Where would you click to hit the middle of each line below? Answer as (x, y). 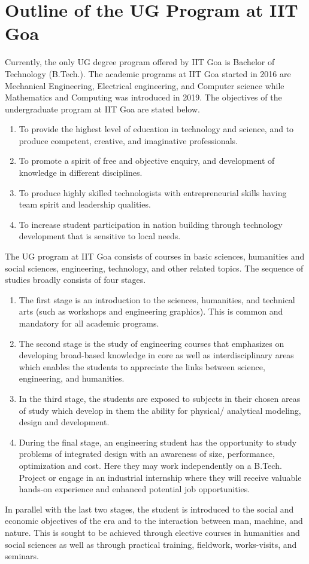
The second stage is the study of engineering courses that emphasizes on (152, 343)
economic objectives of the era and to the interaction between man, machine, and (154, 521)
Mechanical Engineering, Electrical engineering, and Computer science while (145, 85)
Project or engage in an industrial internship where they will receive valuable (160, 477)
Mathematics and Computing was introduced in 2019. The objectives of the (143, 97)
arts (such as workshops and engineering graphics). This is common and (151, 311)
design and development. (64, 422)
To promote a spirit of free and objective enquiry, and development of (147, 161)
